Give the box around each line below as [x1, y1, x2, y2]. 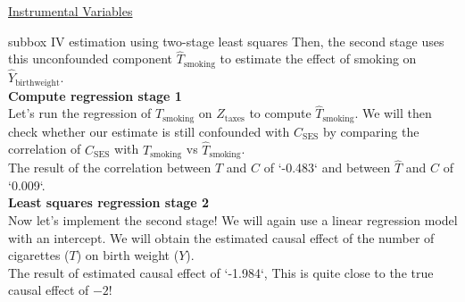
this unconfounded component [8, 49, 173, 68]
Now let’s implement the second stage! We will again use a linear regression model [8, 211, 458, 230]
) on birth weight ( [76, 246, 179, 264]
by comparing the [323, 122, 419, 140]
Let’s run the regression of [8, 104, 152, 122]
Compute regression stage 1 [8, 86, 182, 105]
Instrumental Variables [8, 2, 133, 20]
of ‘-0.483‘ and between [263, 158, 391, 177]
